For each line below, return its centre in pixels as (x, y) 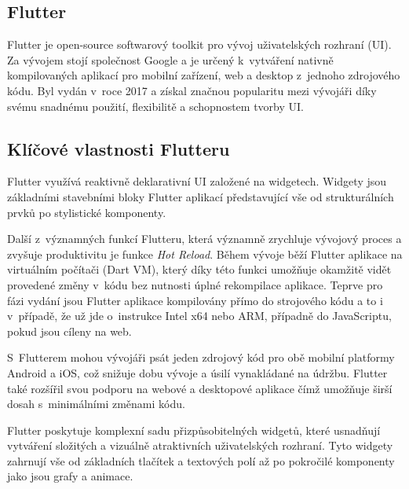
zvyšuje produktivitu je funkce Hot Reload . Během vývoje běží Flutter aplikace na (205, 254)
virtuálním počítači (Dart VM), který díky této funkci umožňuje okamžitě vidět (199, 269)
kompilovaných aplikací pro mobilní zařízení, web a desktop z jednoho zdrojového (204, 75)
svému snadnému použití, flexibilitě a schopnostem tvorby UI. (155, 106)
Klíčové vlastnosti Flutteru (119, 148)
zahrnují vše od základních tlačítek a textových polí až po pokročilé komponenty (201, 460)
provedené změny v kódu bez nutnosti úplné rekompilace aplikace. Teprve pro (195, 284)
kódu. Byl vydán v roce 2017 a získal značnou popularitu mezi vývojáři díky (192, 90)
